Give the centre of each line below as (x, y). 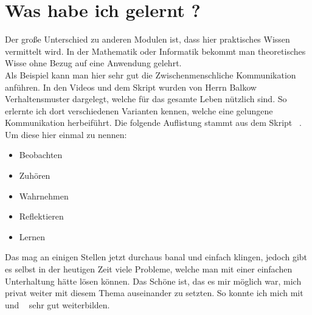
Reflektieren (41, 216)
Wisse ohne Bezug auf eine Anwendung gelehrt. (93, 63)
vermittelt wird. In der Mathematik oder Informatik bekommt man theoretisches (155, 51)
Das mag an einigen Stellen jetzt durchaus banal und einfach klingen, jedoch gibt (156, 257)
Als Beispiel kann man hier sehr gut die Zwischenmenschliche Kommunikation (151, 74)
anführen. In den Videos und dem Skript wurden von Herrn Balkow (131, 87)
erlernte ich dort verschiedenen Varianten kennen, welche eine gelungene (139, 110)
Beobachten (41, 155)
